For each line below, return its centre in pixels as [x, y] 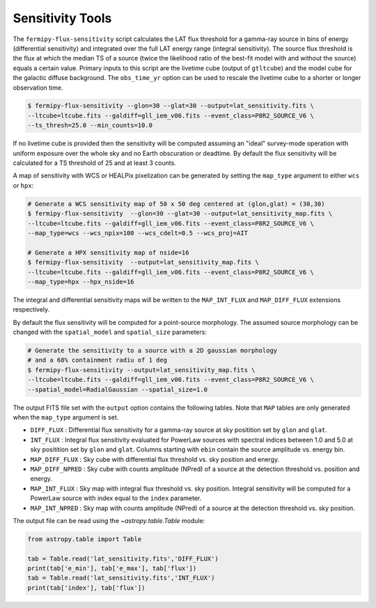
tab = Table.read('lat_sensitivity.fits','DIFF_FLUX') [123, 559]
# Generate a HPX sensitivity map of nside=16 [108, 253]
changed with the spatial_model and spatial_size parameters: [110, 332]
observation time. [38, 88]
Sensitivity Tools [62, 18]
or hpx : [23, 185]
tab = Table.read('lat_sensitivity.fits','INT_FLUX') [121, 578]
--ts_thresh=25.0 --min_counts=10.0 [90, 126]
